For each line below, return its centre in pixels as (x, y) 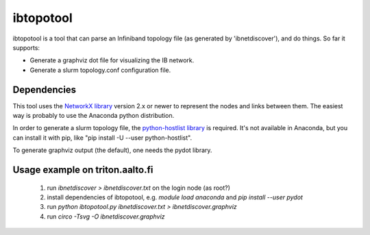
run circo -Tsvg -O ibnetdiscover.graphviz (106, 217)
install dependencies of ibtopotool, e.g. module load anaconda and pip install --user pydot (175, 197)
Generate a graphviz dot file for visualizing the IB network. (112, 60)
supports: (26, 47)
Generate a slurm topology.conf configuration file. (100, 70)
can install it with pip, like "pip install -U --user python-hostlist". (102, 138)
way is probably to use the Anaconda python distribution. (94, 116)
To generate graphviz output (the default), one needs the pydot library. (112, 150)
